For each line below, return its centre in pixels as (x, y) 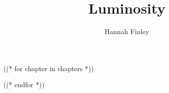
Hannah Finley (127, 31)
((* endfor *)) (24, 84)
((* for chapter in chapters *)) (49, 68)
